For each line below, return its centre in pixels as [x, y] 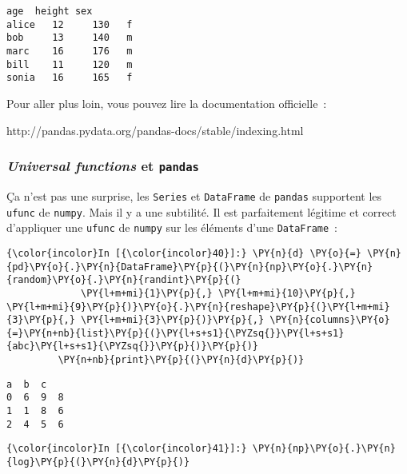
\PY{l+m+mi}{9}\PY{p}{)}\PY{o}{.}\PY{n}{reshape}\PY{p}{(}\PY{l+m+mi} [198, 307]
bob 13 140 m [70, 38]
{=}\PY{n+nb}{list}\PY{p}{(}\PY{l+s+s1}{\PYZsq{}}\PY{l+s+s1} [176, 333]
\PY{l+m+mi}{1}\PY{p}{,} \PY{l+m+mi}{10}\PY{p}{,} [218, 293]
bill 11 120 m [70, 64]
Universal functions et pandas [103, 166]
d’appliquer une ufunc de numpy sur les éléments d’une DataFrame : [172, 227]
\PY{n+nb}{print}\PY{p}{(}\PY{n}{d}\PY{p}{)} [181, 360]
